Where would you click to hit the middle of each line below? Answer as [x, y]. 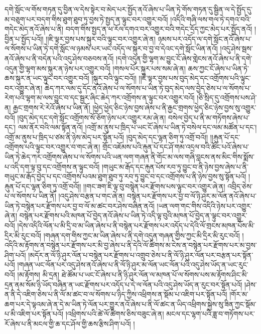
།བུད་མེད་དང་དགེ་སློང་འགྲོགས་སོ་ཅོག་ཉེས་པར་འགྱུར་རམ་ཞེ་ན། [92, 117]
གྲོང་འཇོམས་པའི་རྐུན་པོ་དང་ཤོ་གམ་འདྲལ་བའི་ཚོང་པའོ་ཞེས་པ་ [176, 147]
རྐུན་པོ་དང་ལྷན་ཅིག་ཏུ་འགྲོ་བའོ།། [43, 186]
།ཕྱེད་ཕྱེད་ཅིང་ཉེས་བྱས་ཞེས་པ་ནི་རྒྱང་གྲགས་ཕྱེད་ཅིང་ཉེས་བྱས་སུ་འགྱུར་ [174, 107]
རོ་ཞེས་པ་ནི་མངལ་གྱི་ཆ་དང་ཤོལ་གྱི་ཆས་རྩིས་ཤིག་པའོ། [68, 323]
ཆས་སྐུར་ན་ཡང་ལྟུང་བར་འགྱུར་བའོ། [47, 78]
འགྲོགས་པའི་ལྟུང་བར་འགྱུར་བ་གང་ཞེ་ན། [52, 147]
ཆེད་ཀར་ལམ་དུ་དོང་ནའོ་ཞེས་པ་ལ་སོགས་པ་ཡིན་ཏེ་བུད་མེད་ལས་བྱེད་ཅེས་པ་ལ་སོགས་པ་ [148, 88]
